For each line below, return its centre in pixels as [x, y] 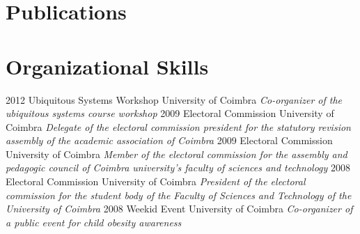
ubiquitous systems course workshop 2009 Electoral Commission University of [170, 113]
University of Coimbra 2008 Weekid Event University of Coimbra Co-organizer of [179, 209]
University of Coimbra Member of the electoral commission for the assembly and [177, 154]
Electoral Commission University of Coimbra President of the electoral [156, 181]
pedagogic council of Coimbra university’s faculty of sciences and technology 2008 [178, 167]
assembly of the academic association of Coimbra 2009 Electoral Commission [169, 140]
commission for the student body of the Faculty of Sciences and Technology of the [179, 195]
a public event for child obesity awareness [94, 222]
